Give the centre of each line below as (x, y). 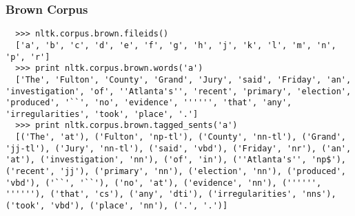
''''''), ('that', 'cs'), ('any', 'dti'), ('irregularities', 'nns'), (171, 194)
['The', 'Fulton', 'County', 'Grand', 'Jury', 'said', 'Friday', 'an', (183, 79)
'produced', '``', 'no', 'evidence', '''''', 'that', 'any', (149, 103)
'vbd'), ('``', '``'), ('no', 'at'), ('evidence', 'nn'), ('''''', (164, 183)
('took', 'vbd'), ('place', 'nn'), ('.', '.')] (117, 206)
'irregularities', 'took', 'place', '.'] (102, 114)
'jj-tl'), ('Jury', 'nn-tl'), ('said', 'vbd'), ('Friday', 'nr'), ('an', (179, 148)
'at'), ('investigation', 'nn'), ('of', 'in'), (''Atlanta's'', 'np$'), (176, 160)
